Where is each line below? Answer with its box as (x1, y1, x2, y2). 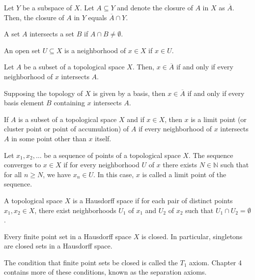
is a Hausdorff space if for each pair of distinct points (72, 195, 233, 205)
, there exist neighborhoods (34, 205, 116, 215)
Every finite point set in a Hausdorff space (4, 231, 132, 241)
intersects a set (29, 29, 75, 39)
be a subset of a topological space (24, 62, 125, 72)
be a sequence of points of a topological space (44, 150, 181, 160)
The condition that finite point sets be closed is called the (4, 257, 178, 267)
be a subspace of (22, 2, 72, 12)
